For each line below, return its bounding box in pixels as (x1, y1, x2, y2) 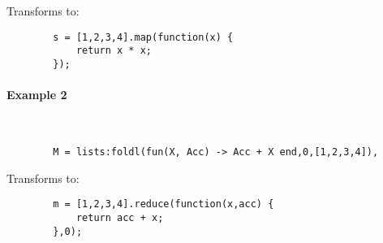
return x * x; (75, 45, 152, 57)
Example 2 (6, 86, 67, 103)
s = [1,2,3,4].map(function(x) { (53, 31, 234, 43)
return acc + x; (75, 211, 164, 223)
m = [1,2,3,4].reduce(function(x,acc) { (53, 198, 274, 210)
